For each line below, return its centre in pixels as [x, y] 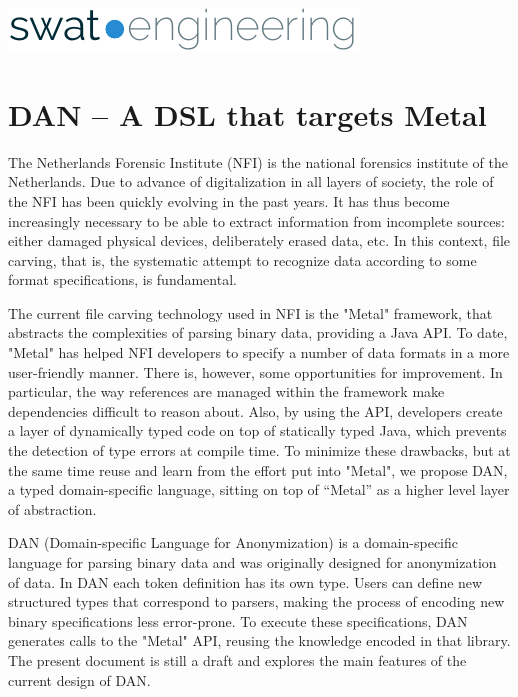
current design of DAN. [79, 679]
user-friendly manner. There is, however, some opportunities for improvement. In [255, 371]
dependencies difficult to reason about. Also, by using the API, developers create [255, 410]
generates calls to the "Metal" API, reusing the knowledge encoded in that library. [259, 640]
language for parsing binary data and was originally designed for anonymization [252, 562]
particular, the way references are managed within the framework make [226, 391]
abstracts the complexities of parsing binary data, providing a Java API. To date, [258, 332]
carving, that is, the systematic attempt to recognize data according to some [242, 259]
